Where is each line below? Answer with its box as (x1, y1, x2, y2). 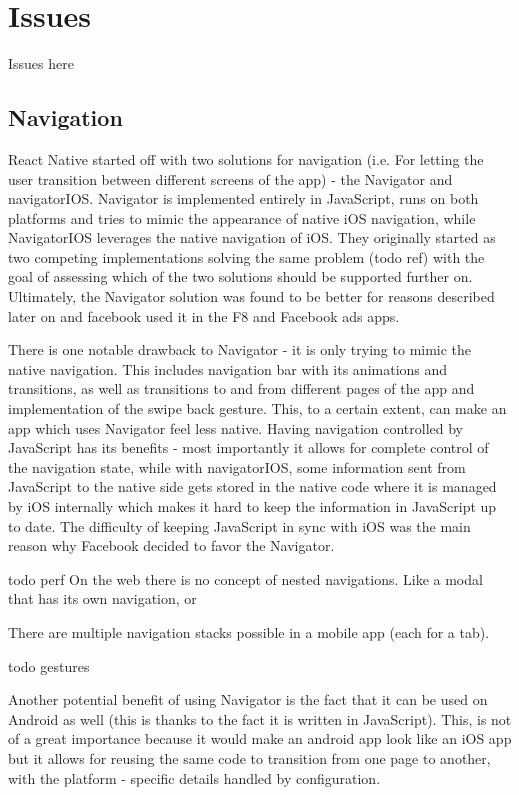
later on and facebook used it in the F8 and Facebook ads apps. (8, 305, 400, 326)
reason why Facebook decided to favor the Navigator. (8, 535, 335, 556)
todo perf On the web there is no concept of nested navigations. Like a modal (8, 568, 483, 589)
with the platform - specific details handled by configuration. (8, 767, 381, 788)
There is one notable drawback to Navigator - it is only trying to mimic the (8, 339, 472, 360)
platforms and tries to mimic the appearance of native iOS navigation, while (8, 207, 476, 228)
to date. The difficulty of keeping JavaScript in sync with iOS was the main (8, 515, 471, 536)
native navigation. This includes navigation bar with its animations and (8, 358, 448, 379)
